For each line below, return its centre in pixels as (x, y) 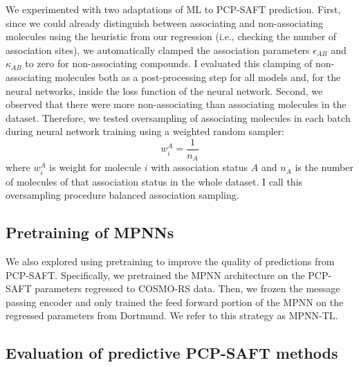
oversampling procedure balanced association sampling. (122, 195)
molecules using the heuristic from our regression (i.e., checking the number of (171, 36)
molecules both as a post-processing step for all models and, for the (198, 77)
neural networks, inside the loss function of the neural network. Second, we (164, 90)
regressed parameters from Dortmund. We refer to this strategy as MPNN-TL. (172, 315)
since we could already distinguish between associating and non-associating (165, 23)
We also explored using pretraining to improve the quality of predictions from (170, 261)
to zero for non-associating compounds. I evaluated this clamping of (169, 63)
